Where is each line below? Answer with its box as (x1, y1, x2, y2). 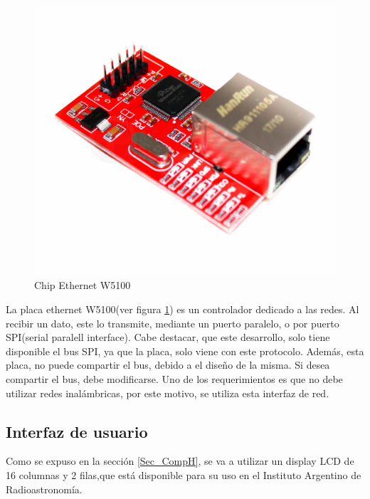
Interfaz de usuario (6, 420, 148, 442)
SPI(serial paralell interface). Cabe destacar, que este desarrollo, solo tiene (6, 330, 330, 345)
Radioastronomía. (6, 481, 83, 496)
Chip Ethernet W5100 (34, 278, 131, 293)
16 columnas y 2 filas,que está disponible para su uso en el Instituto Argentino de (6, 468, 361, 482)
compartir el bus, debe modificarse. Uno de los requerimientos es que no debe (6, 372, 343, 387)
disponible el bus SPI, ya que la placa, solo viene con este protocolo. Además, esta (6, 343, 364, 358)
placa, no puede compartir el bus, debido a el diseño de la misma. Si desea (6, 357, 330, 372)
